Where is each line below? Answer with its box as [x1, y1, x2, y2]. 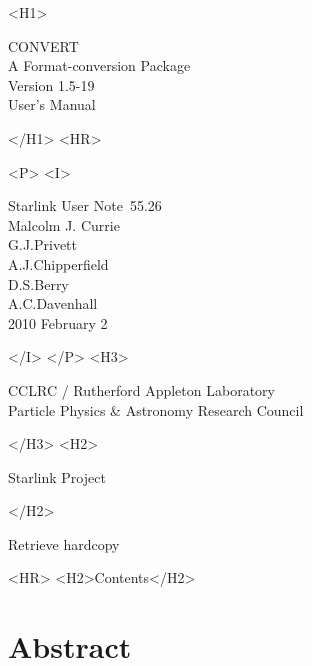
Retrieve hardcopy [8, 533, 120, 554]
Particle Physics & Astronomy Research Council [8, 399, 304, 420]
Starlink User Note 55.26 [8, 195, 162, 216]
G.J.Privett [8, 234, 77, 255]
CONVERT [8, 35, 79, 56]
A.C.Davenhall [8, 293, 98, 314]
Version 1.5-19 [8, 74, 95, 95]
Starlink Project [8, 466, 106, 487]
